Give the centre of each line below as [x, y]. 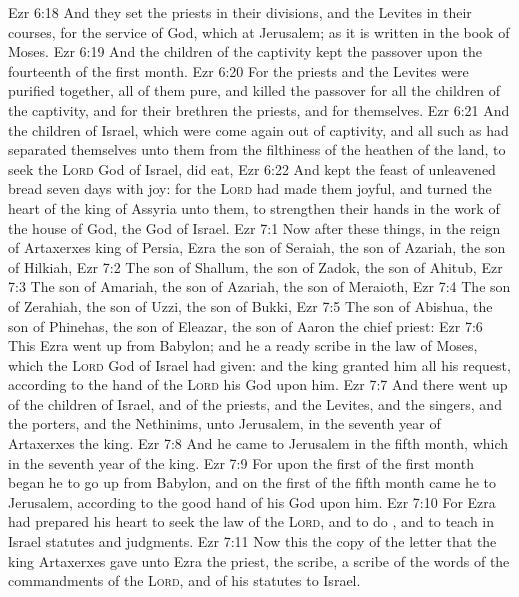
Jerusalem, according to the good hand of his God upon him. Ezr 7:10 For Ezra [252, 501]
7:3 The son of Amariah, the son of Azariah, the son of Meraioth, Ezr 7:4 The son [259, 286]
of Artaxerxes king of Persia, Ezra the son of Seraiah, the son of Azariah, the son [257, 247]
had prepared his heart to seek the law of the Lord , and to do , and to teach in [251, 521]
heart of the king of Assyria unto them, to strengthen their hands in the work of [254, 207]
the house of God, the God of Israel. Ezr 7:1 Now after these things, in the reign [254, 227]
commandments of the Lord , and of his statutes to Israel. [184, 580]
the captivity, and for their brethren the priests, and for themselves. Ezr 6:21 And [259, 109]
